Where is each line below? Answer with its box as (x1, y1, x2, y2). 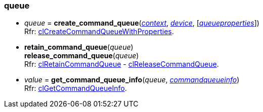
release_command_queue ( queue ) (24, 51, 139, 60)
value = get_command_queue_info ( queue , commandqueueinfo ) (24, 75, 240, 84)
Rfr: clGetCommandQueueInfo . (24, 84, 127, 93)
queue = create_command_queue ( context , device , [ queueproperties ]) (24, 19, 259, 28)
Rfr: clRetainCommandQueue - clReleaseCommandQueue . (24, 60, 219, 69)
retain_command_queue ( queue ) (24, 43, 134, 52)
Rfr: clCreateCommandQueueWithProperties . (24, 27, 174, 36)
